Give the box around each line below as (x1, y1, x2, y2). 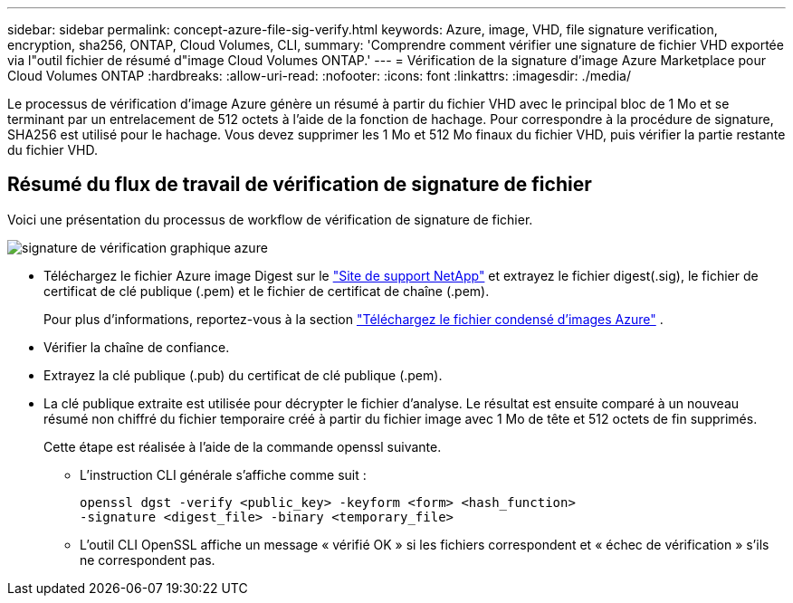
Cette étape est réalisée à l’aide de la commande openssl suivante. (43, 438, 442, 455)
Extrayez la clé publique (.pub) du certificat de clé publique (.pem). (43, 367, 443, 383)
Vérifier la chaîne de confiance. (43, 339, 230, 355)
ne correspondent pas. (80, 551, 215, 568)
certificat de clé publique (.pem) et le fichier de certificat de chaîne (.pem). (43, 282, 490, 299)
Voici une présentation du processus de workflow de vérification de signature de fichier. (7, 211, 533, 227)
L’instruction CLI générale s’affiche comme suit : (80, 466, 367, 483)
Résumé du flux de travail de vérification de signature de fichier (7, 173, 592, 196)
